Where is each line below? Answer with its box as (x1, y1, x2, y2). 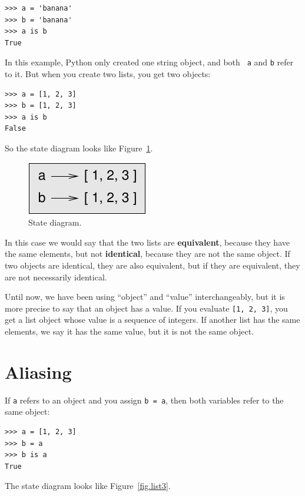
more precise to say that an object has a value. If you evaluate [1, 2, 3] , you (5, 302, 288, 314)
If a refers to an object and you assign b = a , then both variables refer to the (5, 394, 284, 406)
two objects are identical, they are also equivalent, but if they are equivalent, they (5, 259, 300, 271)
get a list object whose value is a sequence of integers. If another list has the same (5, 313, 300, 326)
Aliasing (5, 359, 72, 383)
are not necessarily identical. (5, 270, 107, 283)
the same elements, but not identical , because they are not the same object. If (5, 247, 290, 260)
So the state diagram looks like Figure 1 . (5, 142, 153, 154)
